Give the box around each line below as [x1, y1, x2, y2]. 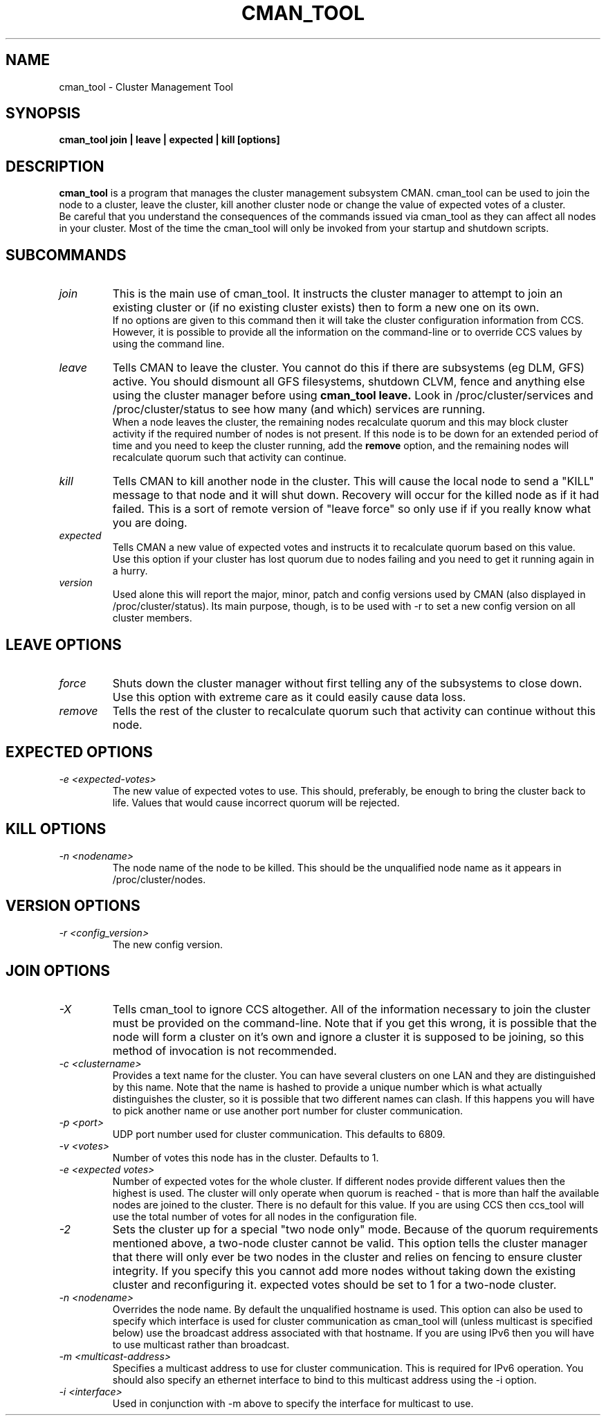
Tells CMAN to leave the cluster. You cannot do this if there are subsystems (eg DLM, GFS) [112, 361, 585, 375]
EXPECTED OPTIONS [6, 743, 153, 761]
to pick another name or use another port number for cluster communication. [112, 1105, 463, 1117]
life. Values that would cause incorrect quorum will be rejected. [112, 796, 400, 808]
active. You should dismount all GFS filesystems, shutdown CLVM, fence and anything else [112, 374, 585, 389]
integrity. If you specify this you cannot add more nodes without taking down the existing [112, 1264, 576, 1278]
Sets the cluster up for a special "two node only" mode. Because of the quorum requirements [112, 1222, 598, 1237]
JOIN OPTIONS [6, 961, 110, 979]
